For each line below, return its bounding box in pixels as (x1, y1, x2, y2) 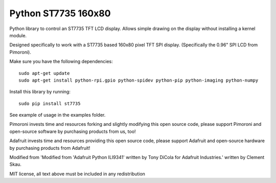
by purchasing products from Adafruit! (9, 145, 90, 151)
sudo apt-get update (18, 70, 70, 76)
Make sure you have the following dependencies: (9, 59, 113, 65)
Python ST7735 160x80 (9, 8, 111, 19)
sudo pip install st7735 (18, 100, 81, 107)
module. (9, 32, 27, 38)
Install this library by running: (9, 89, 71, 95)
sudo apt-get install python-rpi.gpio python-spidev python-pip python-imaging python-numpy (18, 77, 259, 83)
